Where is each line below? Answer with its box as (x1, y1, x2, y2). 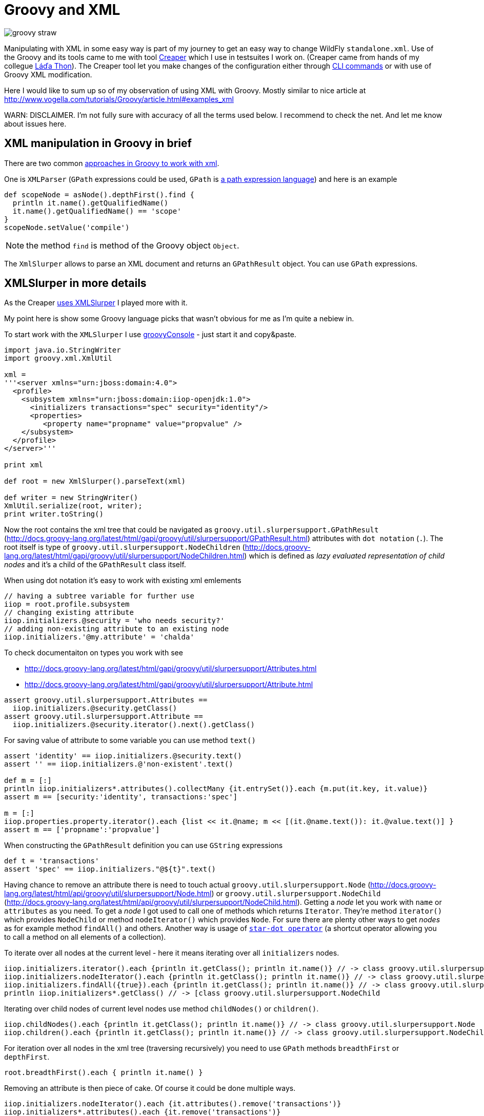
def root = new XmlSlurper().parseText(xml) (4, 477, 186, 486)
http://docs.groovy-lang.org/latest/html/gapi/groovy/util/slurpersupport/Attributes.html (25, 664, 317, 673)
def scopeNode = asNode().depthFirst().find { (4, 190, 194, 199)
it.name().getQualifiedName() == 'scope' (12, 206, 181, 215)
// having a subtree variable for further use (4, 592, 194, 601)
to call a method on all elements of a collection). (4, 933, 166, 942)
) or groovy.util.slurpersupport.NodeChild (211, 889, 381, 898)
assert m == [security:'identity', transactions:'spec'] (4, 793, 238, 801)
